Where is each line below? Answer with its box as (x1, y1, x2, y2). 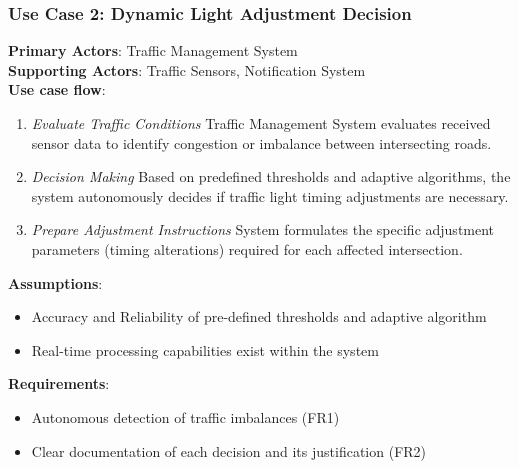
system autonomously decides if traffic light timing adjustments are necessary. (31, 185, 509, 206)
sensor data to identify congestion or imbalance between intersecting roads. (31, 132, 492, 153)
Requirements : (8, 373, 110, 394)
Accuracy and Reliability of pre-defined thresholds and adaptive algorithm (31, 306, 487, 327)
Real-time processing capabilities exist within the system (31, 339, 379, 360)
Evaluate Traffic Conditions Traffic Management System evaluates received (31, 113, 491, 133)
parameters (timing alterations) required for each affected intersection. (31, 238, 463, 259)
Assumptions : (8, 272, 103, 293)
